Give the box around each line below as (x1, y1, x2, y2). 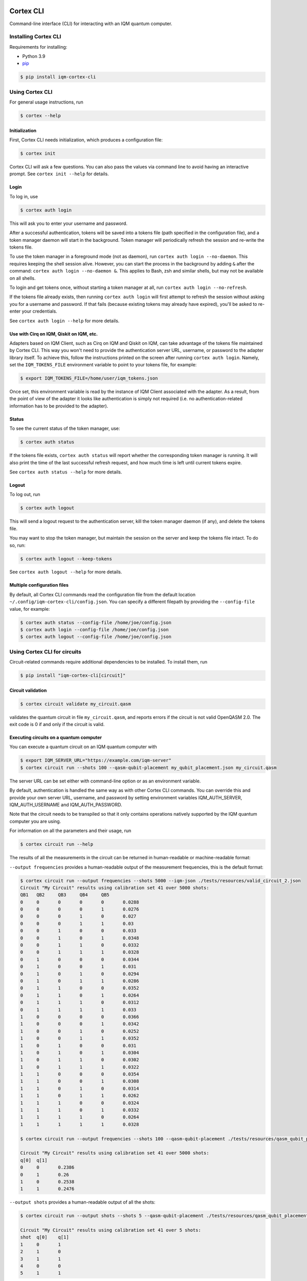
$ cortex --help (20, 113, 61, 119)
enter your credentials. (9, 308, 57, 315)
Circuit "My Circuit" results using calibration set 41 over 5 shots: (20, 1227, 202, 1233)
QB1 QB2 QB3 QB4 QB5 (20, 892, 109, 898)
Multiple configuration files (9, 582, 69, 588)
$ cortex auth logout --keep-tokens (20, 556, 113, 562)
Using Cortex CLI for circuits (9, 648, 81, 655)
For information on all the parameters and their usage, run (9, 828, 131, 834)
